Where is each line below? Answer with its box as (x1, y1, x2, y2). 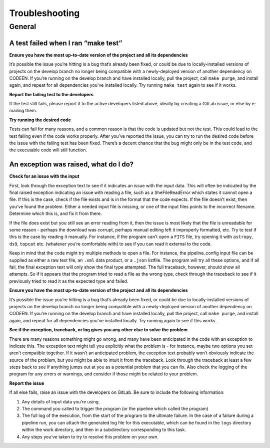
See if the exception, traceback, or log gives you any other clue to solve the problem (9, 327, 187, 333)
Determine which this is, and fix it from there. (9, 210, 102, 216)
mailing (9, 108, 24, 114)
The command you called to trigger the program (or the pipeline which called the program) (21, 406, 208, 412)
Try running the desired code (9, 117, 71, 123)
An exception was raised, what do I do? (9, 160, 134, 169)
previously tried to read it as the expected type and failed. (9, 278, 128, 284)
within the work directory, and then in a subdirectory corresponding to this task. (21, 426, 186, 433)
